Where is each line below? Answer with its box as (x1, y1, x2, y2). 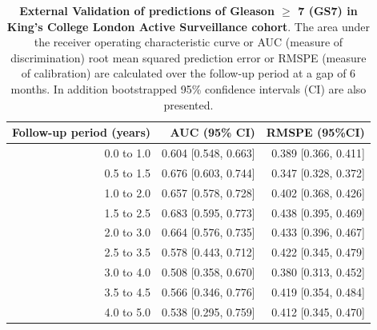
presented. (163, 96, 214, 113)
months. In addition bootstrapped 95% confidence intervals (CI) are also (10, 80, 367, 97)
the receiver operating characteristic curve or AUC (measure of (34, 34, 343, 50)
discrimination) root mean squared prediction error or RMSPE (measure (10, 49, 367, 66)
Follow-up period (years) (12, 124, 151, 141)
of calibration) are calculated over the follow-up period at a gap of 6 (21, 65, 356, 82)
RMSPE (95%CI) (266, 124, 365, 141)
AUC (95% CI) (170, 124, 255, 141)
